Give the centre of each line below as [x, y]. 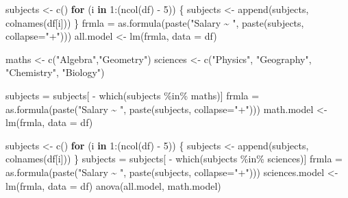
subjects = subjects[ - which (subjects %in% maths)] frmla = [133, 95]
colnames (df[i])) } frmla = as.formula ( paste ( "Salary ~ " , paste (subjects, [155, 22]
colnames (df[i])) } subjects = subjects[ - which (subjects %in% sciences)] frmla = [174, 159]
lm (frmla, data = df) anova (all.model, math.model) [113, 185]
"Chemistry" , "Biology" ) [55, 72]
